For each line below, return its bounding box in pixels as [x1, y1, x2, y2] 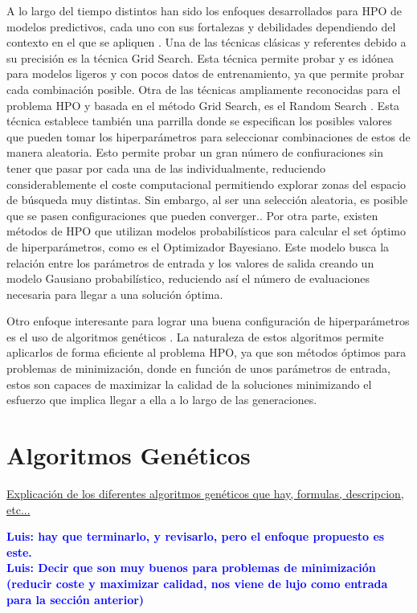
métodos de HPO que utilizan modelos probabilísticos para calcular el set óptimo [6, 223, 406, 239]
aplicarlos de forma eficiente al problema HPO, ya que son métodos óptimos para [6, 344, 407, 361]
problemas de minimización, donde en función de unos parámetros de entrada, [6, 360, 390, 377]
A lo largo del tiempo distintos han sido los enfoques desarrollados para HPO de [6, 2, 403, 18]
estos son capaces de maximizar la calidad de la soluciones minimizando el [6, 375, 372, 392]
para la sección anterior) [6, 591, 145, 607]
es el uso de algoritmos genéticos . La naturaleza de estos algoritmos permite [6, 328, 384, 345]
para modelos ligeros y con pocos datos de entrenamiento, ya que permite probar [6, 65, 405, 82]
